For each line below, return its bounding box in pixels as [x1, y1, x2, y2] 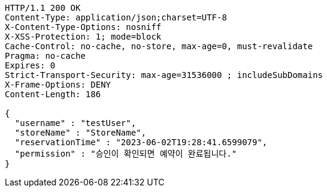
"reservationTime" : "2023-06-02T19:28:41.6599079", [14, 137, 268, 147]
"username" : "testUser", [14, 118, 137, 128]
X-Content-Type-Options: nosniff [5, 22, 162, 32]
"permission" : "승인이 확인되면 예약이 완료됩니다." [14, 149, 237, 158]
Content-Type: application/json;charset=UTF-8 [5, 13, 227, 22]
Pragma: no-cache [5, 51, 86, 61]
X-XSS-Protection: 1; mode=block [5, 32, 162, 41]
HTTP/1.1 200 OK [5, 3, 81, 13]
